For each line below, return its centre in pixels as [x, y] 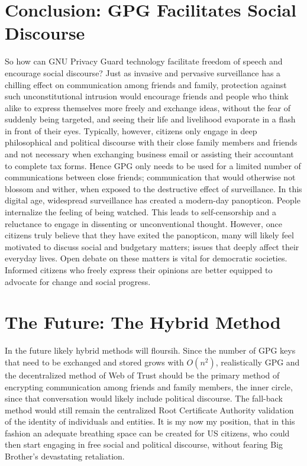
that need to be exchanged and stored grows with [94, 362]
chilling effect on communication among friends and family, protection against [146, 84]
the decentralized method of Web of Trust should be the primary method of [142, 375]
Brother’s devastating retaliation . [65, 456]
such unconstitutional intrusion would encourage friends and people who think [147, 96]
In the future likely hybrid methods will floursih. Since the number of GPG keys [150, 350]
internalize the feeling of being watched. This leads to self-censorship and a [140, 212]
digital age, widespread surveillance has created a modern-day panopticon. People [153, 200]
